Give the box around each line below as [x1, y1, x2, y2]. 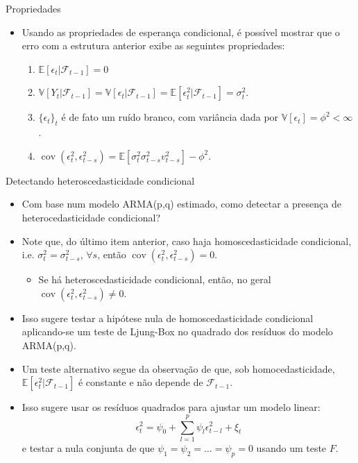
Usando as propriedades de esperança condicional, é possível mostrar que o [22, 24, 340, 39]
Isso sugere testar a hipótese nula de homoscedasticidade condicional [22, 310, 314, 325]
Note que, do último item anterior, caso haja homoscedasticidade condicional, [22, 233, 352, 248]
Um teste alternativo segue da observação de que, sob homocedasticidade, [22, 361, 335, 376]
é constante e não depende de [78, 375, 203, 389]
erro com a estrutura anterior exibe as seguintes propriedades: [22, 38, 285, 53]
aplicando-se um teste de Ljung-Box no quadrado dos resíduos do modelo [22, 324, 333, 339]
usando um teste [256, 440, 327, 455]
